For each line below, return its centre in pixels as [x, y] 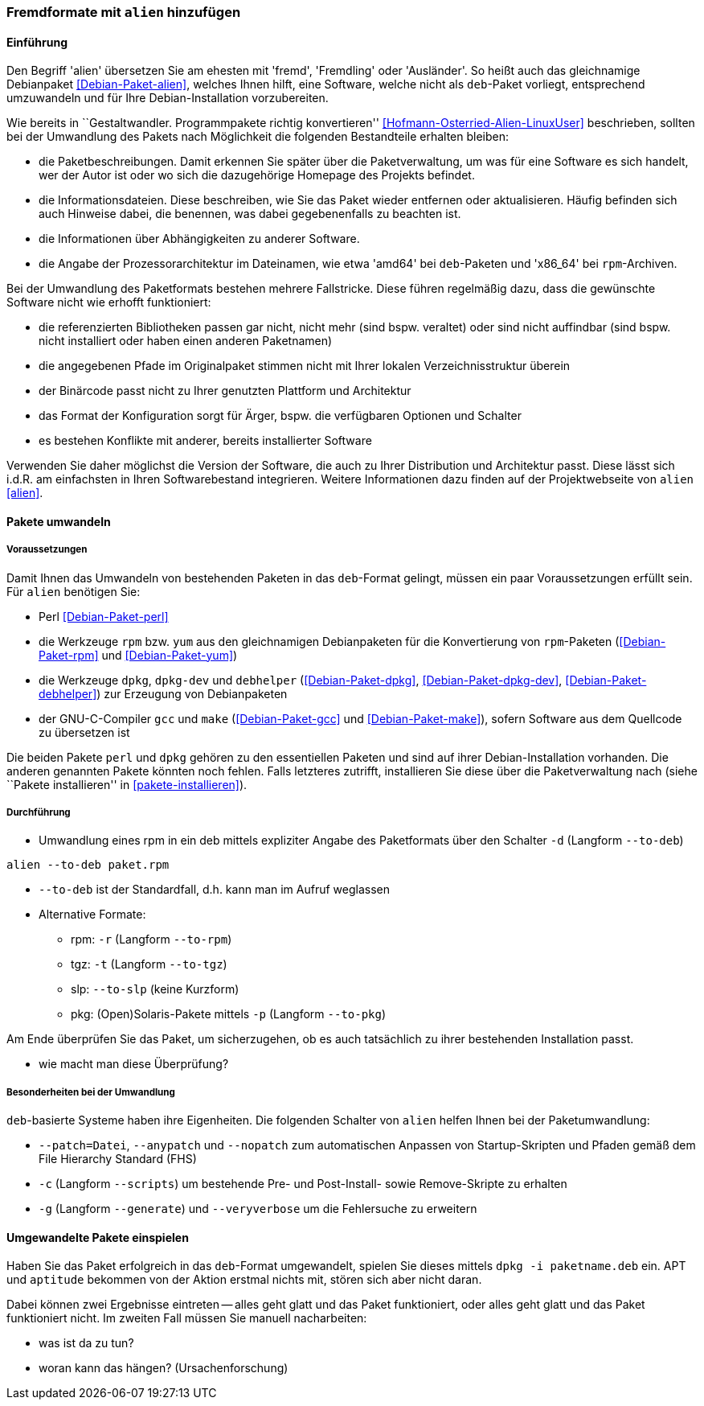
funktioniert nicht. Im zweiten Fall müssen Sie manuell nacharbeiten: [187, 1318]
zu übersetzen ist [84, 732]
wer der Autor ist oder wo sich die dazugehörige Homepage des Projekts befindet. [257, 175]
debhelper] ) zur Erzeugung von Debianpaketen [163, 693]
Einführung [37, 42]
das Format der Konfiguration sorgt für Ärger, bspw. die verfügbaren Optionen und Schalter [280, 416]
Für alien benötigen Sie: [74, 591]
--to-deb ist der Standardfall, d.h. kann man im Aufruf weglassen [215, 890]
